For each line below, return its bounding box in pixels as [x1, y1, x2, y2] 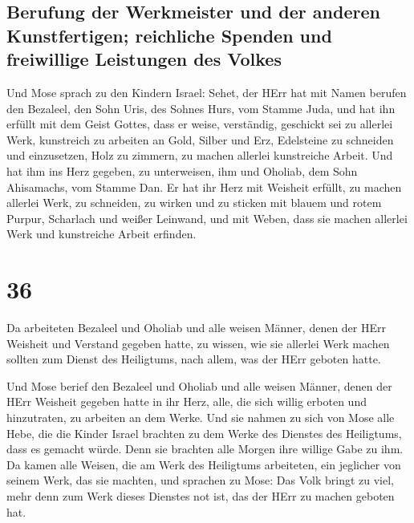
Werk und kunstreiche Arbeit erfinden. [6, 225, 197, 242]
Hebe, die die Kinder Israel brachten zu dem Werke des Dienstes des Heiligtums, [6, 424, 402, 441]
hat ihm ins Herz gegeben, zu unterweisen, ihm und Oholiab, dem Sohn [6, 162, 358, 179]
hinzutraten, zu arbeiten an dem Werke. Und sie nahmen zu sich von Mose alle [6, 409, 395, 426]
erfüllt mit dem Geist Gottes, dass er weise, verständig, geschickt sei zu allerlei [6, 116, 393, 132]
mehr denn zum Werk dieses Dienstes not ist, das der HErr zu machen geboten [6, 487, 395, 504]
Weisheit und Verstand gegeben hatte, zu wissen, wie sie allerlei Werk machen [6, 334, 390, 351]
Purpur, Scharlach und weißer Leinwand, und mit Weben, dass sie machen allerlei [6, 209, 408, 226]
